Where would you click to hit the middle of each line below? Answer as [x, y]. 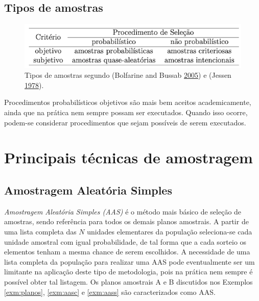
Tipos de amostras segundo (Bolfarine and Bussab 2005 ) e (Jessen [128, 75]
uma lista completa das [40, 232]
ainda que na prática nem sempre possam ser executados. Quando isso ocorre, [126, 112]
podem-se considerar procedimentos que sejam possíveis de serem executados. [125, 122]
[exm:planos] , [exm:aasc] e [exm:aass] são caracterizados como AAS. [110, 292]
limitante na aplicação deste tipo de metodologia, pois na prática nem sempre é [128, 272]
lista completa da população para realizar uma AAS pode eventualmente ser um [129, 261]
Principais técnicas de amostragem [128, 157]
